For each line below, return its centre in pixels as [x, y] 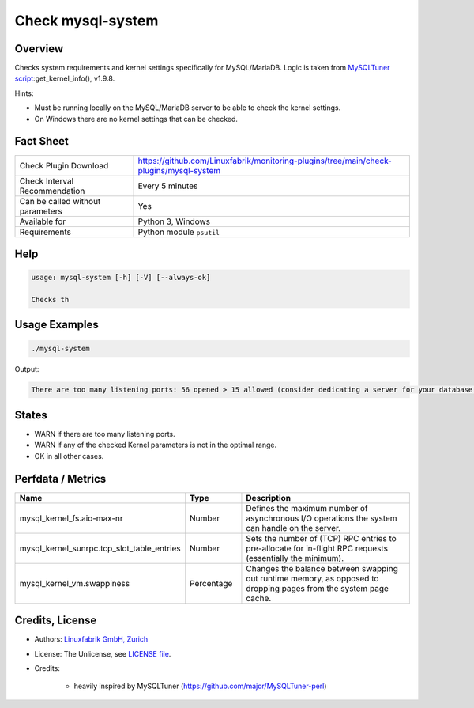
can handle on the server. [293, 528]
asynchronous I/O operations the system [322, 518]
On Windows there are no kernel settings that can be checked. [136, 119]
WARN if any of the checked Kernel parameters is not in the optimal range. [155, 445]
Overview [39, 49]
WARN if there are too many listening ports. [105, 434]
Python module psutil [179, 232]
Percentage [211, 583]
